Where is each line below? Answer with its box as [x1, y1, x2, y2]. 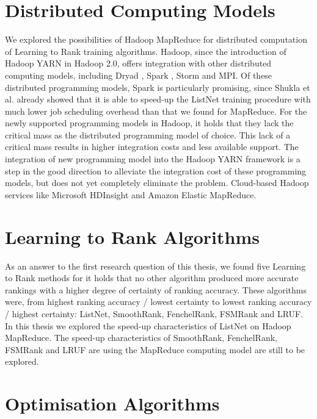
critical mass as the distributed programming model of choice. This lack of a [5, 128, 291, 141]
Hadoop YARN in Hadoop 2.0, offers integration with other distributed [5, 57, 272, 70]
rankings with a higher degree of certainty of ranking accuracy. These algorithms [5, 283, 307, 296]
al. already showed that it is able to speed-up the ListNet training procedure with [5, 93, 311, 106]
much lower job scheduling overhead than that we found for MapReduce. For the [5, 104, 307, 117]
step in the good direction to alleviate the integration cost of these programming [5, 164, 307, 177]
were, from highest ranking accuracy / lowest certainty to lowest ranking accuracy [5, 295, 312, 308]
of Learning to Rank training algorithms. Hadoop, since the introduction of [5, 45, 286, 57]
